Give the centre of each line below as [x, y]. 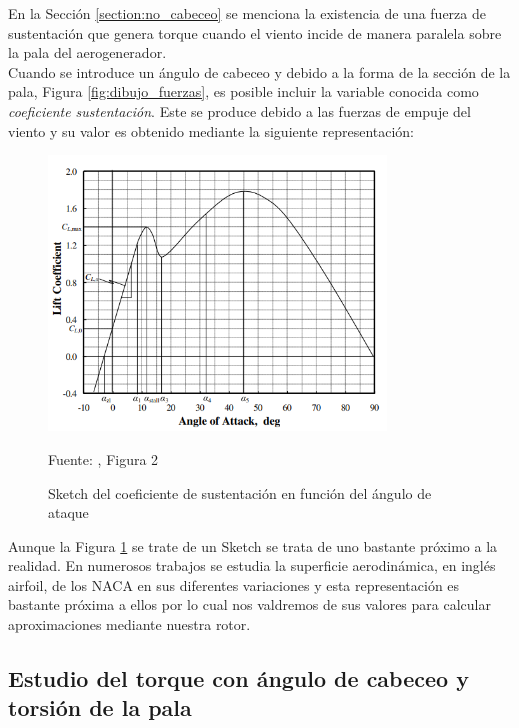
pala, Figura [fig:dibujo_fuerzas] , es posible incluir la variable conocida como [243, 91]
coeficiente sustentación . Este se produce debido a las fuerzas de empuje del [239, 110]
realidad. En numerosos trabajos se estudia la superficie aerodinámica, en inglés [252, 565]
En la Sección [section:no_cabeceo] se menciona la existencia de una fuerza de [247, 13]
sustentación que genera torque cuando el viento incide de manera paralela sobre [255, 32]
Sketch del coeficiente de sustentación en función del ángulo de [240, 492]
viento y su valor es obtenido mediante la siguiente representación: [211, 130]
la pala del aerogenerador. [87, 52]
